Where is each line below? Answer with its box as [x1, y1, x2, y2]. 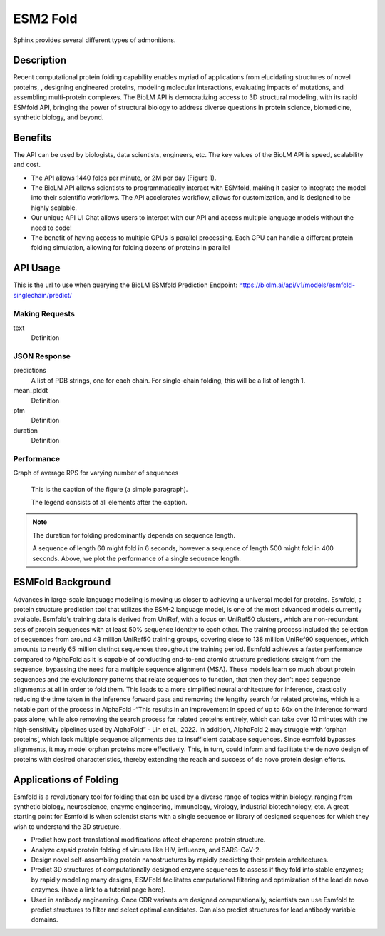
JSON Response [13, 351, 71, 361]
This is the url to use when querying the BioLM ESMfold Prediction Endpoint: [13, 281, 238, 289]
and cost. [13, 161, 41, 169]
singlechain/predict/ [13, 291, 73, 299]
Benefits [13, 131, 52, 144]
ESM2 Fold [13, 11, 78, 26]
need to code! [31, 223, 73, 232]
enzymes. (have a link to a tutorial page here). [31, 885, 166, 894]
